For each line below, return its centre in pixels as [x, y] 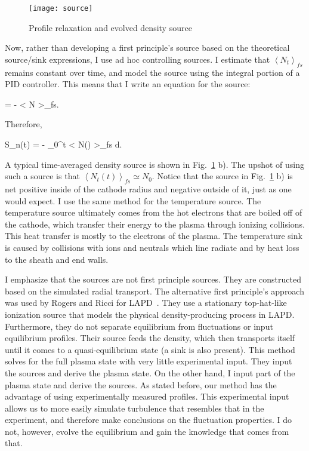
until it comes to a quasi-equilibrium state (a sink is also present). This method [150, 349]
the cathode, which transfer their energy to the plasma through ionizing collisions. [155, 224]
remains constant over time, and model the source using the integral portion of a [152, 72]
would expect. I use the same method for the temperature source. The [133, 200]
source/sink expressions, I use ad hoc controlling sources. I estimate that [137, 59]
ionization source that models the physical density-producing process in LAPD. [150, 314]
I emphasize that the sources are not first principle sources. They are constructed [153, 279]
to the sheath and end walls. [57, 259]
